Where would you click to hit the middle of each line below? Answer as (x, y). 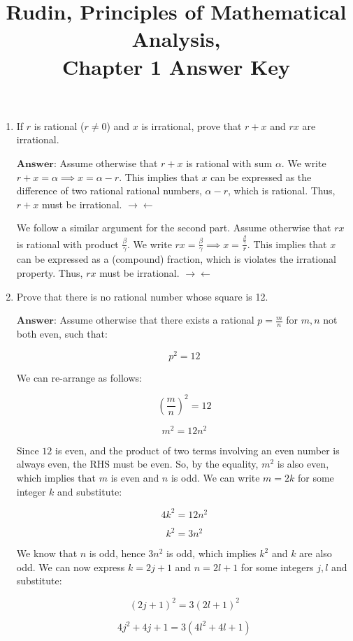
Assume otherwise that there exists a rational (157, 320)
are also (316, 553)
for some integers (277, 567)
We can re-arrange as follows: (79, 377)
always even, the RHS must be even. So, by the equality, (137, 464)
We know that (47, 553)
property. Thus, (50, 273)
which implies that (56, 478)
